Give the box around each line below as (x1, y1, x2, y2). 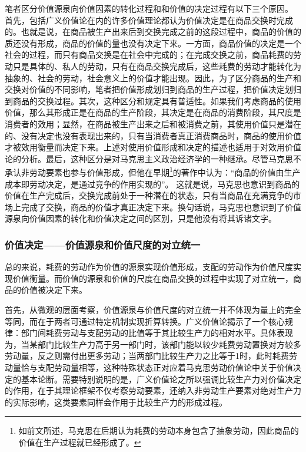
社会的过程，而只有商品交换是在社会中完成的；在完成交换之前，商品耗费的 (5, 48, 293, 61)
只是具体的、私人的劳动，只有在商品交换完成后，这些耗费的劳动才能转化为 (12, 60, 301, 72)
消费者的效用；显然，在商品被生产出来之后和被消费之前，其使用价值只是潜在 (5, 117, 301, 130)
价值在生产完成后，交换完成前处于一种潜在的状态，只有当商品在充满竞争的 (5, 189, 293, 202)
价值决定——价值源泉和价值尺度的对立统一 (5, 237, 201, 252)
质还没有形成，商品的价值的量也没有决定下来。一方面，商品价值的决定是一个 (5, 37, 301, 49)
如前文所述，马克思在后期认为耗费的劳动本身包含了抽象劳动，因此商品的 (18, 424, 299, 437)
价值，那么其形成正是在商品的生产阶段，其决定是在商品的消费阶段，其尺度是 (5, 106, 301, 118)
